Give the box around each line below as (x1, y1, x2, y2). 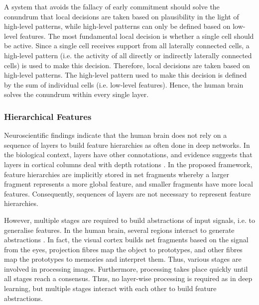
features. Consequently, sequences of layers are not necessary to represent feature (4, 188, 251, 199)
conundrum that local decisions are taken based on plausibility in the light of (4, 11, 239, 21)
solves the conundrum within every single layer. (4, 89, 149, 100)
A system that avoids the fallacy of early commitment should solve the (4, 1, 220, 11)
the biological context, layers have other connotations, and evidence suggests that (4, 149, 253, 160)
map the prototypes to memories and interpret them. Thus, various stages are (4, 254, 242, 264)
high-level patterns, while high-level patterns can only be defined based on (4, 21, 231, 31)
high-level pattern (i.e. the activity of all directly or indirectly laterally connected (4, 50, 252, 60)
